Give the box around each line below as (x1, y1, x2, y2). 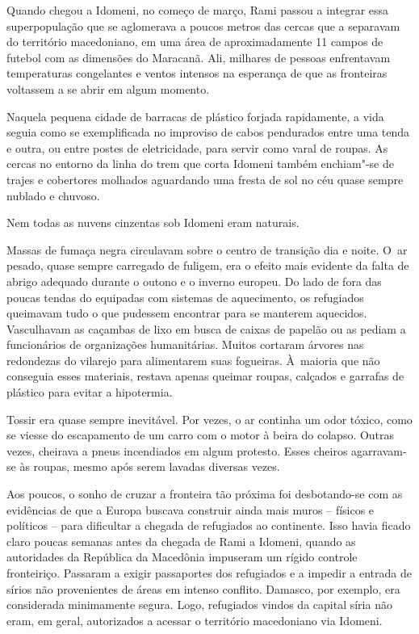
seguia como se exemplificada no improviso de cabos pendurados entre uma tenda (6, 124, 410, 141)
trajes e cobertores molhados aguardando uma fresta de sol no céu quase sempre (6, 170, 404, 187)
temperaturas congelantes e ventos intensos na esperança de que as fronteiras (6, 65, 388, 82)
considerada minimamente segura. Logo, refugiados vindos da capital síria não (6, 596, 392, 613)
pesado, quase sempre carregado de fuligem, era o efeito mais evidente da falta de (6, 257, 409, 274)
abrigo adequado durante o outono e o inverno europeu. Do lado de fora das (6, 272, 382, 289)
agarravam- (351, 442, 407, 459)
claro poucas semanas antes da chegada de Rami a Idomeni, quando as (6, 532, 356, 549)
